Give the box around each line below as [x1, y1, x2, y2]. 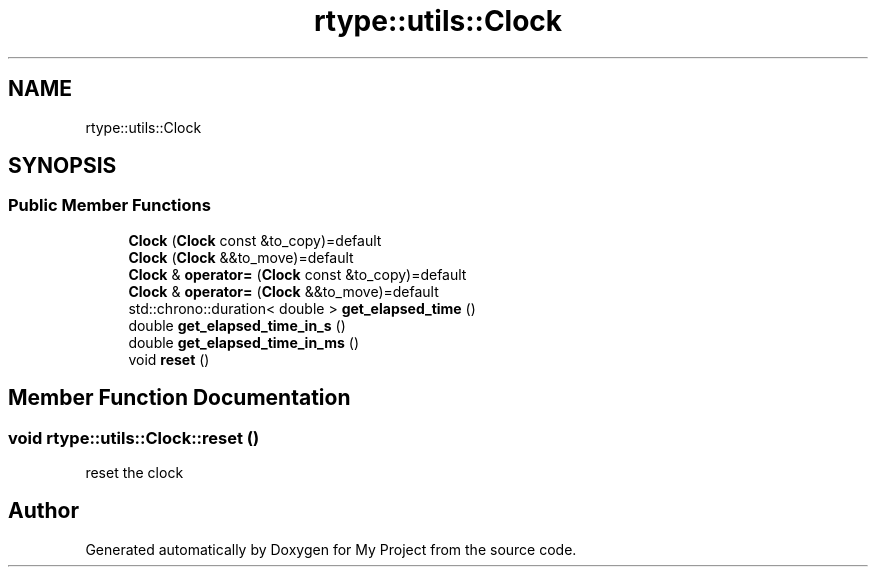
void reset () [128, 350, 210, 368]
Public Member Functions [8, 195, 211, 216]
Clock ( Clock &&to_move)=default [128, 248, 354, 266]
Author [8, 498, 79, 524]
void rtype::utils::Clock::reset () [8, 427, 260, 448]
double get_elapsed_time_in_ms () [128, 333, 360, 351]
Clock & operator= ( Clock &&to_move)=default [128, 282, 439, 300]
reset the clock [85, 464, 184, 482]
